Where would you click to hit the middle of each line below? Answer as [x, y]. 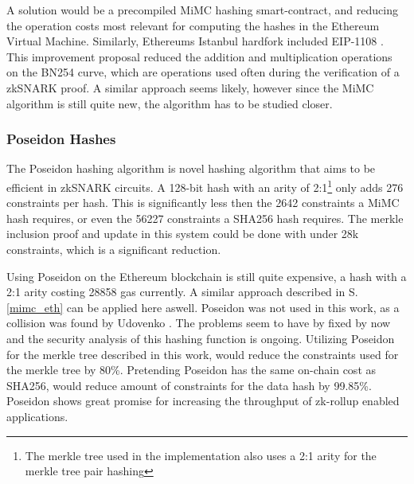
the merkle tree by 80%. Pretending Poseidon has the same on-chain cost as [191, 370]
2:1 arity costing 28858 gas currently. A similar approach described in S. [182, 292]
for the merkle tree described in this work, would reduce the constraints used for [203, 354]
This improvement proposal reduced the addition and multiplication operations [199, 56]
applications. [37, 416]
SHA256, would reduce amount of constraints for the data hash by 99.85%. [189, 385]
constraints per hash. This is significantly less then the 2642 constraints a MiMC [203, 203]
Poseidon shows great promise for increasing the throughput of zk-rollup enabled [203, 401]
